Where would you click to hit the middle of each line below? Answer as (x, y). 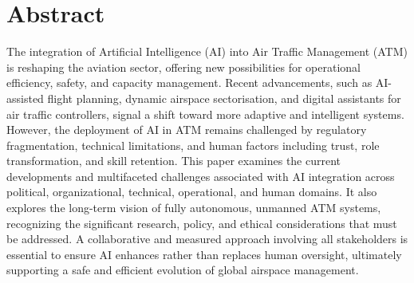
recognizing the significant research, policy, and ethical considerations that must (202, 223)
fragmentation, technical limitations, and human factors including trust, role (193, 145)
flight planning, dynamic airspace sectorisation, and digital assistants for (224, 98)
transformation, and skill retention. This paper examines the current (174, 161)
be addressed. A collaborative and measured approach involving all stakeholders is (207, 239)
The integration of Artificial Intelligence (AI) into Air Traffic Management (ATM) (207, 51)
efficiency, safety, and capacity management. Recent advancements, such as (189, 83)
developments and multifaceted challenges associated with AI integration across (201, 176)
